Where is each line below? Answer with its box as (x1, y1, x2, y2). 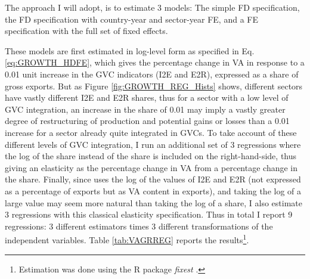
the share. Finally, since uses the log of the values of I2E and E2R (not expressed (5, 173, 301, 185)
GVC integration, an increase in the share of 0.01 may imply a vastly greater (5, 103, 286, 115)
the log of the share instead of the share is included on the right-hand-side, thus (5, 150, 297, 162)
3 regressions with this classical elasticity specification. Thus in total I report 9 (5, 208, 293, 221)
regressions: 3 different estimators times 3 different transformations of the (5, 219, 273, 232)
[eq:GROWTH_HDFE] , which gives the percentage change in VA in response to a (5, 56, 305, 69)
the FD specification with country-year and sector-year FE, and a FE (5, 13, 258, 25)
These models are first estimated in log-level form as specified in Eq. (5, 44, 255, 57)
